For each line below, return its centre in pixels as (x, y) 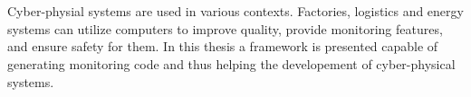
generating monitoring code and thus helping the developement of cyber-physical (231, 63)
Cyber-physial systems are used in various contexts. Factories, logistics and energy (235, 11)
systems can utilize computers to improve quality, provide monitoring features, (225, 28)
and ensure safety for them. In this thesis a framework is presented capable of (223, 46)
